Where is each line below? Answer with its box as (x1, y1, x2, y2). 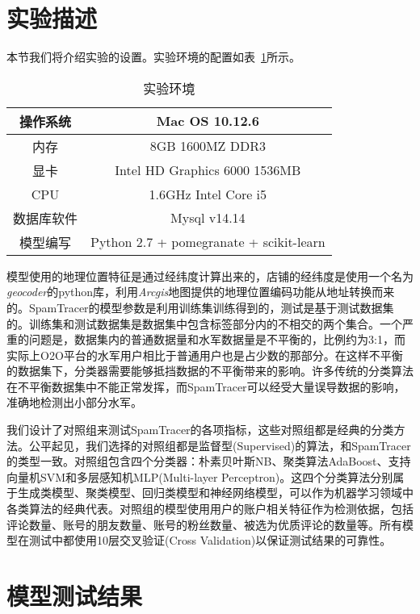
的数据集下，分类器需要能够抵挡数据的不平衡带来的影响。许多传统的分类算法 (6, 362, 414, 379)
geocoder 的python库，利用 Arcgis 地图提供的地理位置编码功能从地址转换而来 (6, 283, 395, 300)
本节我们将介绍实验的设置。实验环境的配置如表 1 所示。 (6, 48, 300, 65)
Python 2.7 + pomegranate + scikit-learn (90, 232, 325, 252)
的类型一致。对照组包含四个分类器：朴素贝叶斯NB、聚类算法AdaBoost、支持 (6, 453, 411, 470)
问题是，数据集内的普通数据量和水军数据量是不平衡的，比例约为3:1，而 (28, 331, 405, 348)
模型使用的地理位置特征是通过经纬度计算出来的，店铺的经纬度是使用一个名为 (6, 267, 414, 284)
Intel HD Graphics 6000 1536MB (115, 161, 301, 180)
